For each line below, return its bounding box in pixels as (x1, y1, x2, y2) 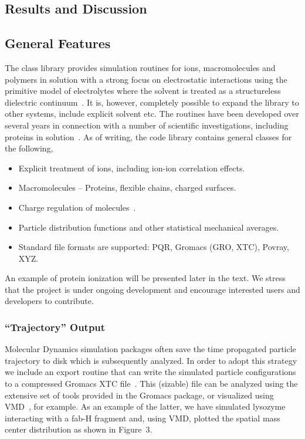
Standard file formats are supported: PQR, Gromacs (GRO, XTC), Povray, (18, 241, 289, 253)
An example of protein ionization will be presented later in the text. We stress (5, 272, 286, 284)
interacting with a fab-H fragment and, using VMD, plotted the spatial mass (5, 411, 280, 424)
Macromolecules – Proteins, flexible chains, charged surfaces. (18, 181, 236, 194)
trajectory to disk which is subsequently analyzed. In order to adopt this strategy (5, 354, 297, 366)
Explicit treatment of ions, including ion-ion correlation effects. (18, 161, 245, 174)
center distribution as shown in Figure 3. (5, 423, 152, 435)
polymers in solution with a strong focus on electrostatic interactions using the (5, 73, 287, 85)
